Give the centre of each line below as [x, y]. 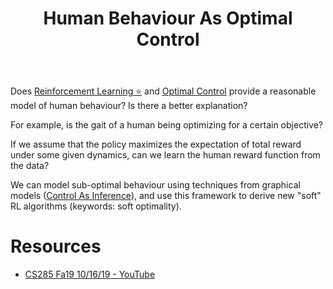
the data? [30, 166]
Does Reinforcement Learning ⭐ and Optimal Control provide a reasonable [163, 91]
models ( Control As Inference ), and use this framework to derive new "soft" [166, 196]
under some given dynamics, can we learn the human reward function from [165, 155]
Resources [56, 246]
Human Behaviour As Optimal [168, 18]
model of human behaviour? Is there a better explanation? [129, 106]
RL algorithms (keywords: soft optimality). [96, 206]
